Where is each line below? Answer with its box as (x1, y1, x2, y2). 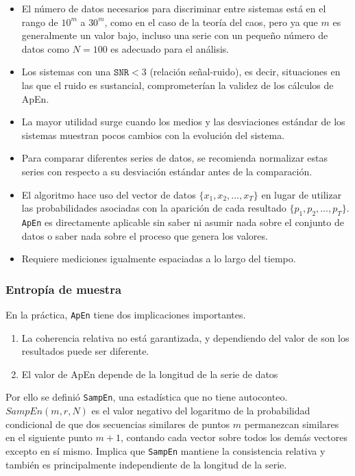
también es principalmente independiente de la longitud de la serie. (5, 457, 287, 471)
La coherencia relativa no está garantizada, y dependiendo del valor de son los (21, 330, 350, 345)
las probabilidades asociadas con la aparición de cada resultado (21, 201, 286, 215)
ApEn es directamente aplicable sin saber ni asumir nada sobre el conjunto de (21, 214, 344, 229)
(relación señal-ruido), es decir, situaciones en (149, 64, 341, 79)
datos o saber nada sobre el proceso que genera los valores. (21, 228, 268, 242)
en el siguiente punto (5, 430, 93, 444)
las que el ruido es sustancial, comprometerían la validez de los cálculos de (21, 77, 334, 92)
